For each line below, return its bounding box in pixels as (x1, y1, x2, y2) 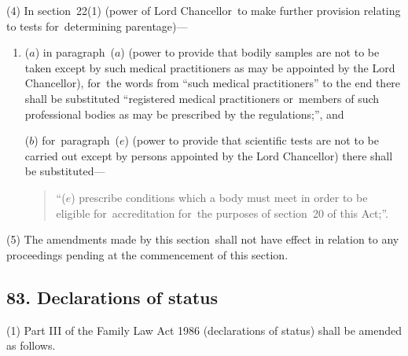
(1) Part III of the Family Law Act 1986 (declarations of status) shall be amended (6, 321, 402, 338)
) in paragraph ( (35, 44, 115, 61)
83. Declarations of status (6, 284, 218, 309)
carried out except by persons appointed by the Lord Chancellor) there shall (24, 147, 393, 163)
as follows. (6, 337, 56, 354)
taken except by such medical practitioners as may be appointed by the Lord (24, 59, 395, 75)
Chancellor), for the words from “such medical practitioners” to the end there (24, 75, 401, 91)
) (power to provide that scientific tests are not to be (124, 132, 379, 149)
